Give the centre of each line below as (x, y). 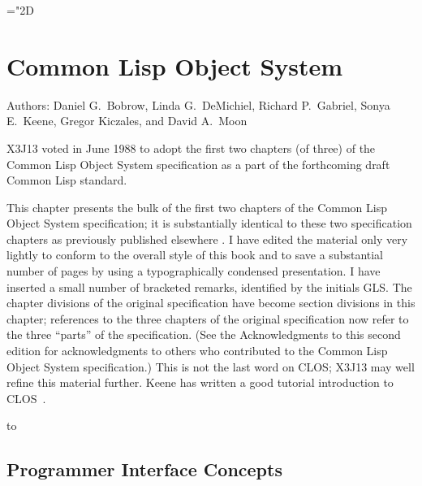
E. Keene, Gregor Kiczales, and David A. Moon (127, 121)
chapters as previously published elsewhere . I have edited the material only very (207, 239)
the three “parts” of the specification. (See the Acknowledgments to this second (204, 334)
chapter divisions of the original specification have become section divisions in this (211, 303)
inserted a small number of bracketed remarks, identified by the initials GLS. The (209, 286)
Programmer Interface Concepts (144, 469)
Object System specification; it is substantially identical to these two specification (209, 223)
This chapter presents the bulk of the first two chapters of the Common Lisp (197, 207)
